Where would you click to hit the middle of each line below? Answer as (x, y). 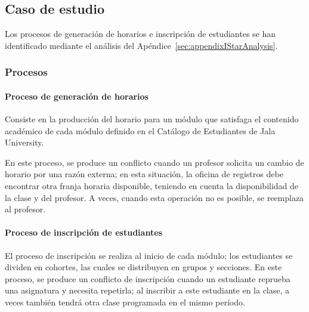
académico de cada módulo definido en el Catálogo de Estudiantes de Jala (140, 130)
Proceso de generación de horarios (77, 96)
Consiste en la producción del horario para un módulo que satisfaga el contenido (152, 119)
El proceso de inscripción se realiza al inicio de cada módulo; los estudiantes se (149, 255)
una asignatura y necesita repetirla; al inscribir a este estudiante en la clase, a (147, 290)
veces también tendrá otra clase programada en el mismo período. (125, 302)
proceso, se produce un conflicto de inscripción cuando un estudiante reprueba (148, 278)
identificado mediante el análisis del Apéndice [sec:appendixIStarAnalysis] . (141, 45)
